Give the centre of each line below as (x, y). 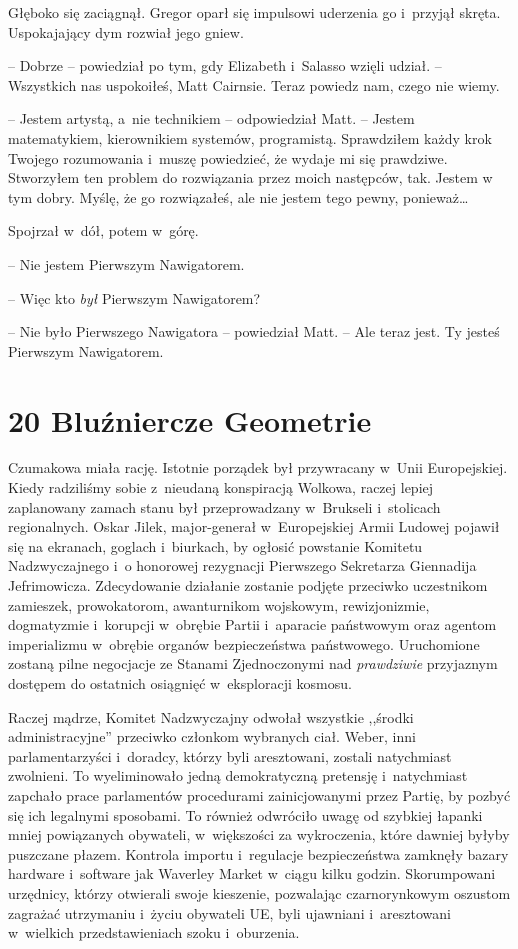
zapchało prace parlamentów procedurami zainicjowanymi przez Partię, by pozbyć (259, 794)
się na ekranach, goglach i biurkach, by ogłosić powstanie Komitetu (215, 545)
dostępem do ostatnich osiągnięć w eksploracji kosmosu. (180, 682)
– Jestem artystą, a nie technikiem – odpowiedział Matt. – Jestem (211, 118)
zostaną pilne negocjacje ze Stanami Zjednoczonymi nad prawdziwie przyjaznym (253, 663)
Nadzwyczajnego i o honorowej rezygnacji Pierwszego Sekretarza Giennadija (242, 565)
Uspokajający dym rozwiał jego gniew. (126, 31)
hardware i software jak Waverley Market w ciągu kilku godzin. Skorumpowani (252, 873)
